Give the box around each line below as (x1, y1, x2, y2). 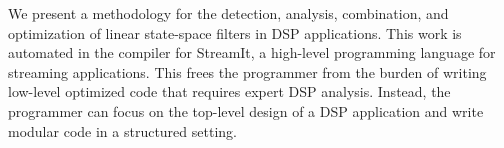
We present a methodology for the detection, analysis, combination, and (8, 3, 449, 23)
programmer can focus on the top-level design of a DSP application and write (8, 100, 484, 121)
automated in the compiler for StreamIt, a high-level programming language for (8, 42, 496, 63)
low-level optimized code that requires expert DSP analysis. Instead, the (8, 81, 451, 102)
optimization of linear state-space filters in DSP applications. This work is (8, 22, 462, 43)
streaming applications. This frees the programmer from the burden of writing (8, 61, 487, 82)
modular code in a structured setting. (8, 120, 237, 141)
